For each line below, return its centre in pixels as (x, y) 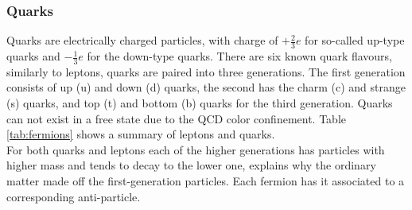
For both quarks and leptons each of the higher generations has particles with (196, 149)
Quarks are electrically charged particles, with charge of (142, 40)
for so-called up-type (355, 40)
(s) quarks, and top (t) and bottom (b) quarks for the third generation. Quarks (200, 103)
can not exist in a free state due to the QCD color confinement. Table (176, 118)
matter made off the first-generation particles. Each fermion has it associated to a (206, 181)
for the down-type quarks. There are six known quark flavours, (240, 56)
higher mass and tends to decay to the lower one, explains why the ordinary (191, 165)
